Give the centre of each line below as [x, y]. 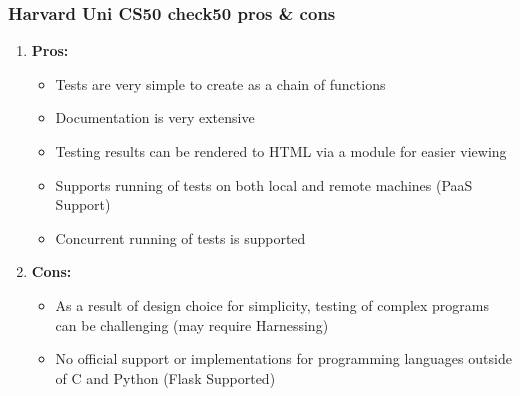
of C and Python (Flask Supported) [165, 377]
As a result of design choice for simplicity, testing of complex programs [272, 304]
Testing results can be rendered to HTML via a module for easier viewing [281, 151]
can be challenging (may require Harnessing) [192, 324]
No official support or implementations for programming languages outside [283, 358]
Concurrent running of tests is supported [180, 237]
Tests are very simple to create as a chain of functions [220, 83]
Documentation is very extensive [155, 117]
